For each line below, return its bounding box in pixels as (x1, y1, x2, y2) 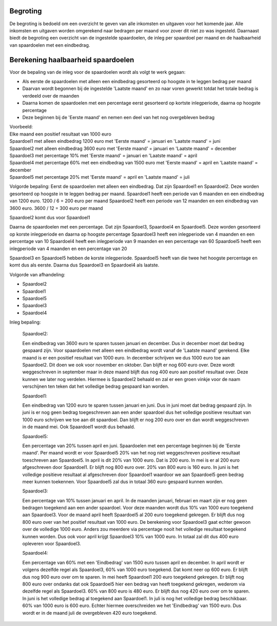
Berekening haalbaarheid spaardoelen (9, 55, 134, 64)
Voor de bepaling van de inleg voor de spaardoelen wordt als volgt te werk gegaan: (9, 69, 186, 75)
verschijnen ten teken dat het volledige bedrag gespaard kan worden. (22, 383, 169, 390)
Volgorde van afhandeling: (9, 271, 66, 277)
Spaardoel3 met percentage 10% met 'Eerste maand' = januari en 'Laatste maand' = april (9, 152, 197, 159)
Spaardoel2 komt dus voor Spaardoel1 (9, 215, 90, 221)
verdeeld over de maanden (22, 92, 80, 99)
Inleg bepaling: (9, 319, 41, 326)
